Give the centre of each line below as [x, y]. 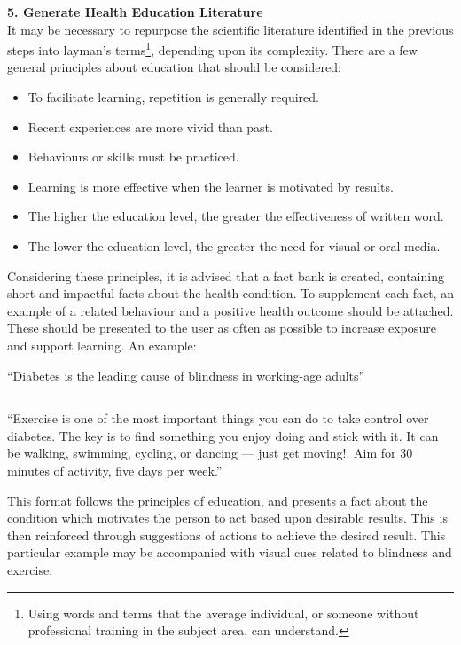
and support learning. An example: [102, 345]
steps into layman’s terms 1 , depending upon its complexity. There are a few [212, 48]
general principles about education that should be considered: [174, 67]
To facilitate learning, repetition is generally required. [173, 97]
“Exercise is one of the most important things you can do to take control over [218, 418]
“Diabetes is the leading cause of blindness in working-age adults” [186, 375]
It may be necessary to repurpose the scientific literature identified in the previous [230, 29]
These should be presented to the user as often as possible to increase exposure [222, 328]
